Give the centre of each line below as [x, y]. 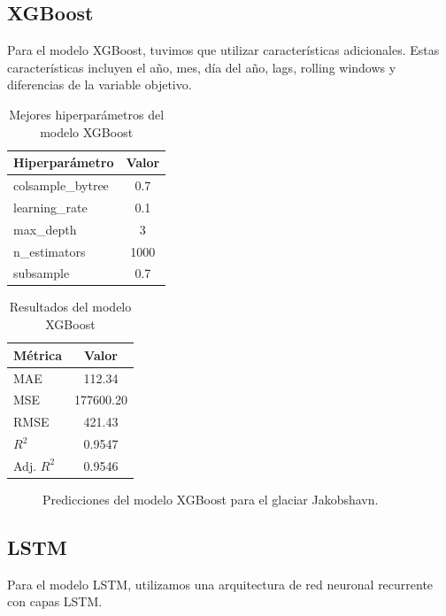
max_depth [45, 229]
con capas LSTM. [55, 601]
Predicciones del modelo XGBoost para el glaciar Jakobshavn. [211, 499]
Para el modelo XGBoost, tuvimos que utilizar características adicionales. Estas [223, 50]
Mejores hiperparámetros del [87, 114]
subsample [42, 273]
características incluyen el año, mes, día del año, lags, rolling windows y [202, 67]
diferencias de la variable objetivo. [100, 85]
